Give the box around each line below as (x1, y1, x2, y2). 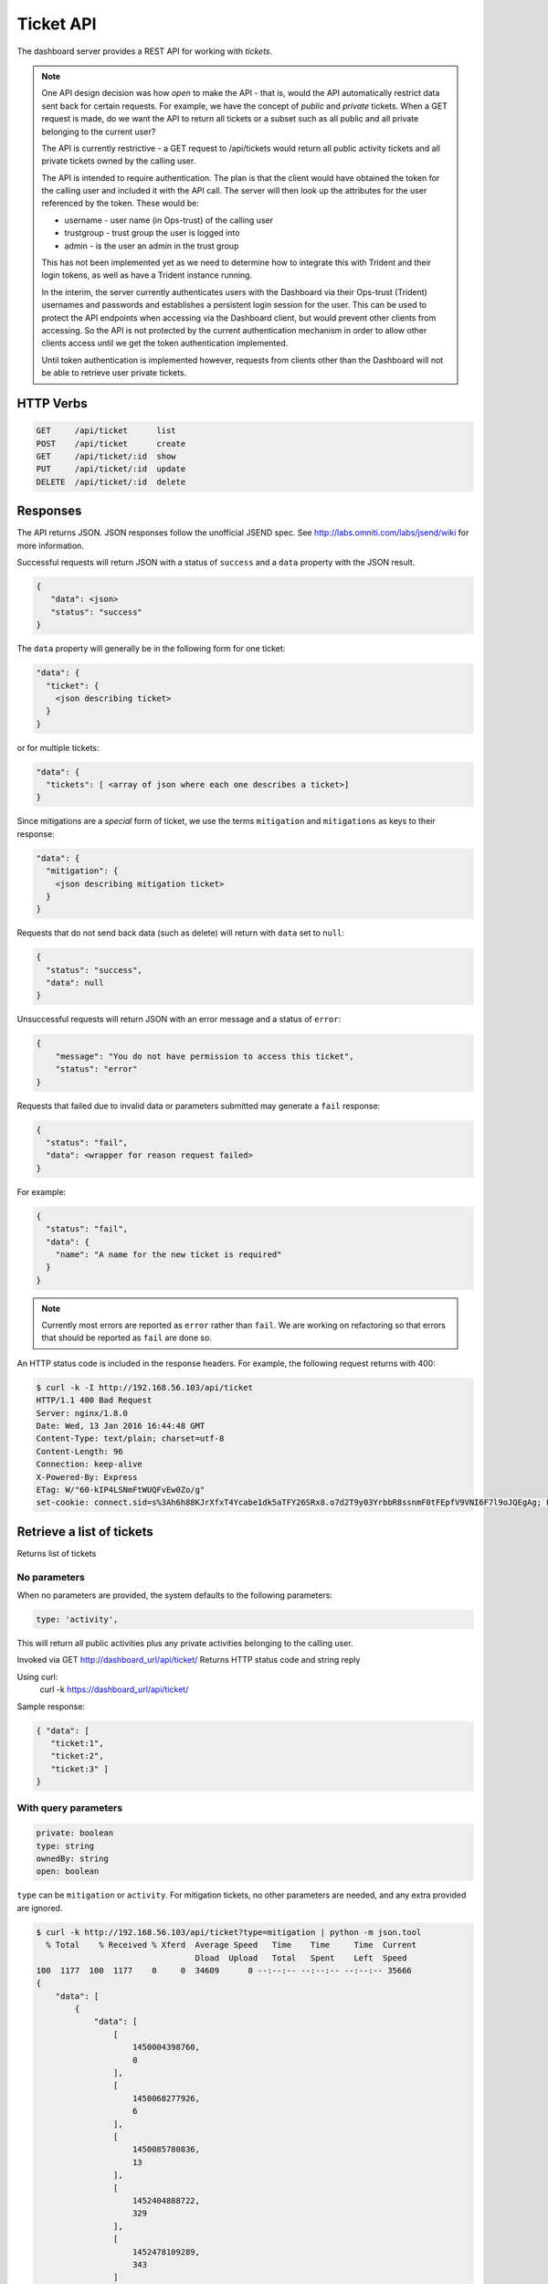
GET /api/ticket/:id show (36, 450, 177, 461)
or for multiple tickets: (16, 742, 100, 753)
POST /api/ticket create (36, 439, 186, 449)
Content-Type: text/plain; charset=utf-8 (36, 1433, 225, 1443)
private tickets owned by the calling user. (41, 155, 196, 166)
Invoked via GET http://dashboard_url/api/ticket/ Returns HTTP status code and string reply (16, 1655, 361, 1665)
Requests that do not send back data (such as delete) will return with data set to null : (16, 927, 345, 938)
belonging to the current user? (41, 126, 156, 137)
